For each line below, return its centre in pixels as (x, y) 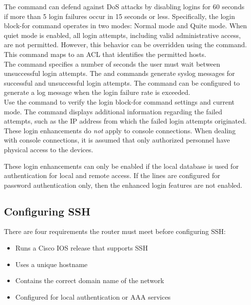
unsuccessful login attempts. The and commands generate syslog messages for (119, 73)
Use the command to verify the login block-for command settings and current (119, 101)
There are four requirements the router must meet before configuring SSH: (115, 231)
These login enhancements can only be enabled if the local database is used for (121, 166)
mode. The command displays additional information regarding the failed (113, 111)
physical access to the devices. (49, 149)
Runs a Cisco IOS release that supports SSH (81, 248)
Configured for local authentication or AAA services (93, 296)
